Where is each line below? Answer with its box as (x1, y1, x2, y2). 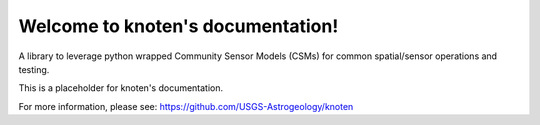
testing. (18, 63, 50, 75)
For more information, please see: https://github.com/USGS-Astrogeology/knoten (18, 100, 354, 112)
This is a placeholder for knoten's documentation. (18, 82, 224, 94)
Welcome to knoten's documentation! (18, 15, 339, 37)
